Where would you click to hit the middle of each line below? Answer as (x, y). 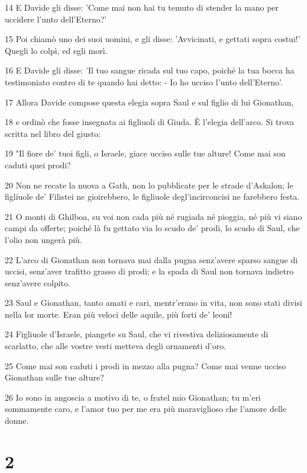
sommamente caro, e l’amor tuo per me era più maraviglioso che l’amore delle (146, 409)
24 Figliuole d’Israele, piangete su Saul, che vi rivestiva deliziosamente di (137, 334)
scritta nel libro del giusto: (53, 133)
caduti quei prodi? (38, 164)
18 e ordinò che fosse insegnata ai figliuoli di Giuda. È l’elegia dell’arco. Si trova (150, 122)
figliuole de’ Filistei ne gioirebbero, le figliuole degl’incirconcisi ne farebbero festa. (152, 196)
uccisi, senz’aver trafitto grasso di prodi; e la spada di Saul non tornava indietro (149, 271)
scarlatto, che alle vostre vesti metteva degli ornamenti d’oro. (116, 346)
